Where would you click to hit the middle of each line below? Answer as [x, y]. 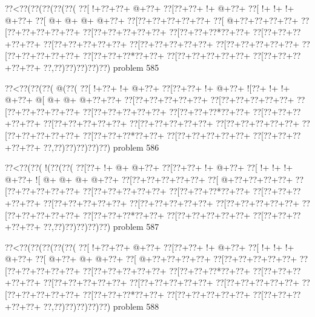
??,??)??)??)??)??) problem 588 [101, 306]
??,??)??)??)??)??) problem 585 [101, 67]
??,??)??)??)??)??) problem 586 [101, 147]
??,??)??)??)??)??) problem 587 [101, 227]
